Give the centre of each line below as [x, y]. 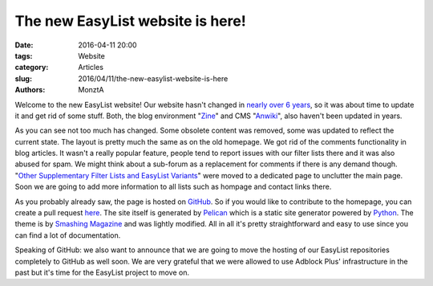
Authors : [30, 90]
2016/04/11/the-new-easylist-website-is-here [153, 78]
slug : [23, 78]
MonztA [91, 90]
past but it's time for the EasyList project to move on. [102, 272]
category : [32, 67]
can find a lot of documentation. [68, 235]
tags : [24, 55]
